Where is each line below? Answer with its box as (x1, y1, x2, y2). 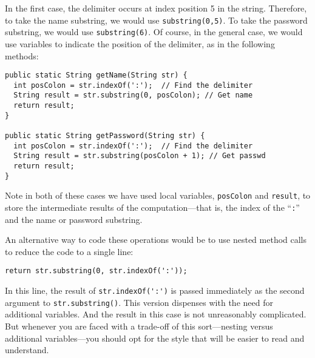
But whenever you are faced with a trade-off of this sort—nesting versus (5, 319, 273, 332)
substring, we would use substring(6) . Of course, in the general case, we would (5, 25, 303, 38)
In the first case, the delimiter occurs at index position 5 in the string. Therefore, (5, 2, 307, 14)
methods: (5, 49, 39, 62)
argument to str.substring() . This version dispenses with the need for (5, 296, 273, 308)
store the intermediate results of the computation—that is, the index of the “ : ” (5, 201, 300, 213)
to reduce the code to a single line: (5, 245, 134, 257)
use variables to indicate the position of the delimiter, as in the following (5, 37, 275, 50)
